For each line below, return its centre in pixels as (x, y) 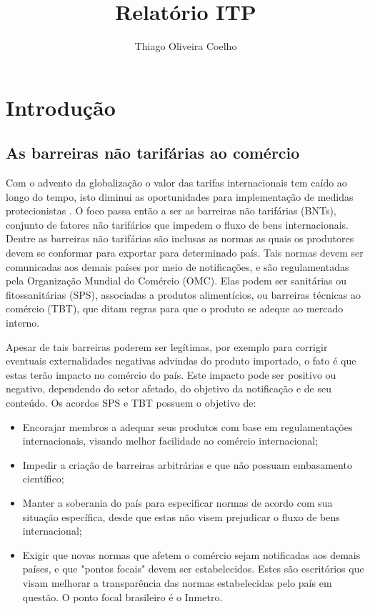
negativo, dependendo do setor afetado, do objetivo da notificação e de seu (169, 388)
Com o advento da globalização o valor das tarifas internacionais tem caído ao (176, 183)
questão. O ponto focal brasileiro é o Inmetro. (122, 596)
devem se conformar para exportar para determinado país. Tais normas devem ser (185, 253)
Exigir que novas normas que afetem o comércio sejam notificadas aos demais (191, 554)
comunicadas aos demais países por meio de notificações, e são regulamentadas (177, 266)
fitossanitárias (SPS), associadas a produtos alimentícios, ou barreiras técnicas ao (183, 294)
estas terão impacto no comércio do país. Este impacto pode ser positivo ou (171, 374)
